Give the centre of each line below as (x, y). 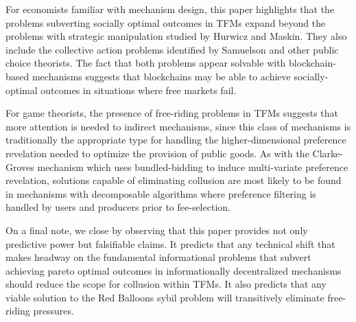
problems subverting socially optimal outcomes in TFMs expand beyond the (166, 22)
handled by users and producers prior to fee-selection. (118, 207)
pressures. (54, 311)
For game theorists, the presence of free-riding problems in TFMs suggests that (172, 113)
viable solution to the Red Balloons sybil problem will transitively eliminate (165, 297)
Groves (20, 166)
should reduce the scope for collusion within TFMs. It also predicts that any (166, 284)
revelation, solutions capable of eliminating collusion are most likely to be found (174, 180)
